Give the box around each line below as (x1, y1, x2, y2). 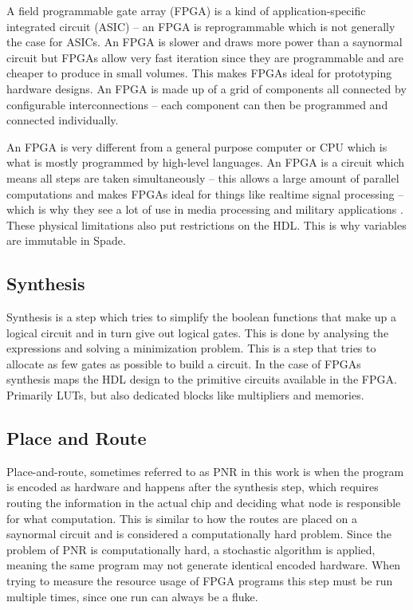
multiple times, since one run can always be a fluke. (6, 588, 258, 604)
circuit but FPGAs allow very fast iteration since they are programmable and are (6, 49, 403, 65)
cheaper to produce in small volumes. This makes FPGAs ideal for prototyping (6, 65, 392, 81)
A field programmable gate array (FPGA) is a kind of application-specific (6, 2, 366, 18)
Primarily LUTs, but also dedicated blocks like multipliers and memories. (6, 387, 364, 403)
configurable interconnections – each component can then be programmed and (6, 96, 388, 112)
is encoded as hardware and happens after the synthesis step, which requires (6, 478, 379, 495)
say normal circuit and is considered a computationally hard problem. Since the (6, 525, 392, 542)
